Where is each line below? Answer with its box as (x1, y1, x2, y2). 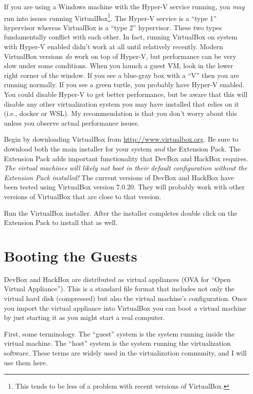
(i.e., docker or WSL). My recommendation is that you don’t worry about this (4, 108, 237, 118)
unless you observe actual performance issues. (4, 117, 140, 128)
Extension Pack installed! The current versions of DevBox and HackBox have (4, 172, 234, 182)
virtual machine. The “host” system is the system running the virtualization (4, 338, 231, 348)
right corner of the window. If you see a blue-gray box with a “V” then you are (4, 70, 239, 80)
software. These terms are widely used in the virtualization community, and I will (4, 348, 247, 357)
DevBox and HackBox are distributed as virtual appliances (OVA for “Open (4, 274, 231, 284)
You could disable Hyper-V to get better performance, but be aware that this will (4, 89, 248, 99)
